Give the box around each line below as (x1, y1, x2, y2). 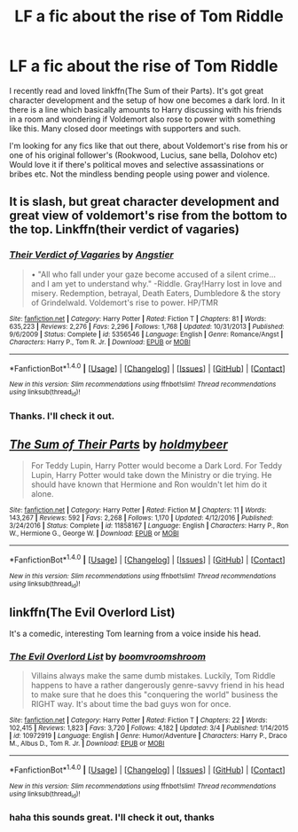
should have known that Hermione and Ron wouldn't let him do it (30, 479, 268, 490)
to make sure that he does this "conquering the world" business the (30, 689, 278, 700)
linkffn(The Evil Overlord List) (9, 605, 176, 620)
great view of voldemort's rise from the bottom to (9, 208, 288, 224)
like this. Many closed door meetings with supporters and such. (9, 122, 241, 134)
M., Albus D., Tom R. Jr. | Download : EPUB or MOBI (9, 739, 165, 749)
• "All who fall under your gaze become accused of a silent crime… (30, 269, 277, 279)
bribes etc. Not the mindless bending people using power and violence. (9, 169, 271, 179)
